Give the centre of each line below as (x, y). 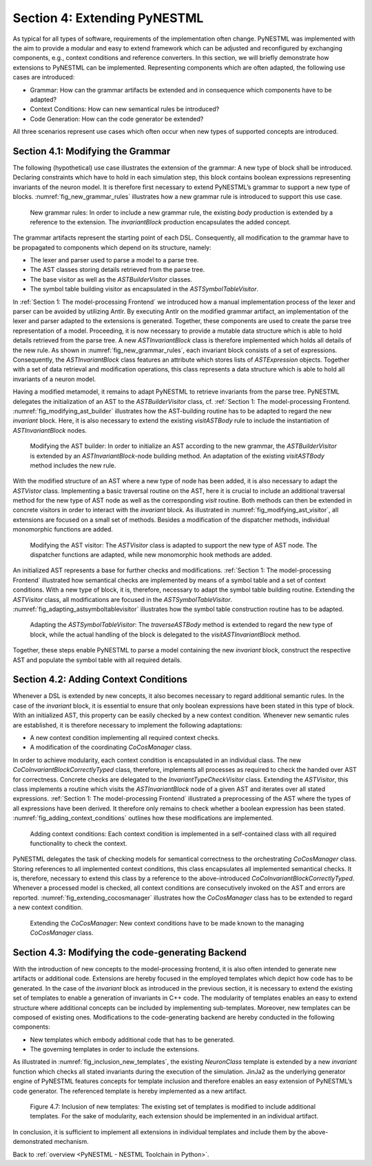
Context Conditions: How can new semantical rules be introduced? (125, 109)
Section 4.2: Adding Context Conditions (100, 680)
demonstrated (33, 1142)
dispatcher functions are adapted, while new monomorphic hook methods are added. (151, 555)
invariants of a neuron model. (54, 379)
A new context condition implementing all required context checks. (125, 738)
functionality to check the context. (79, 843)
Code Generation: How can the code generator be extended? (117, 119)
